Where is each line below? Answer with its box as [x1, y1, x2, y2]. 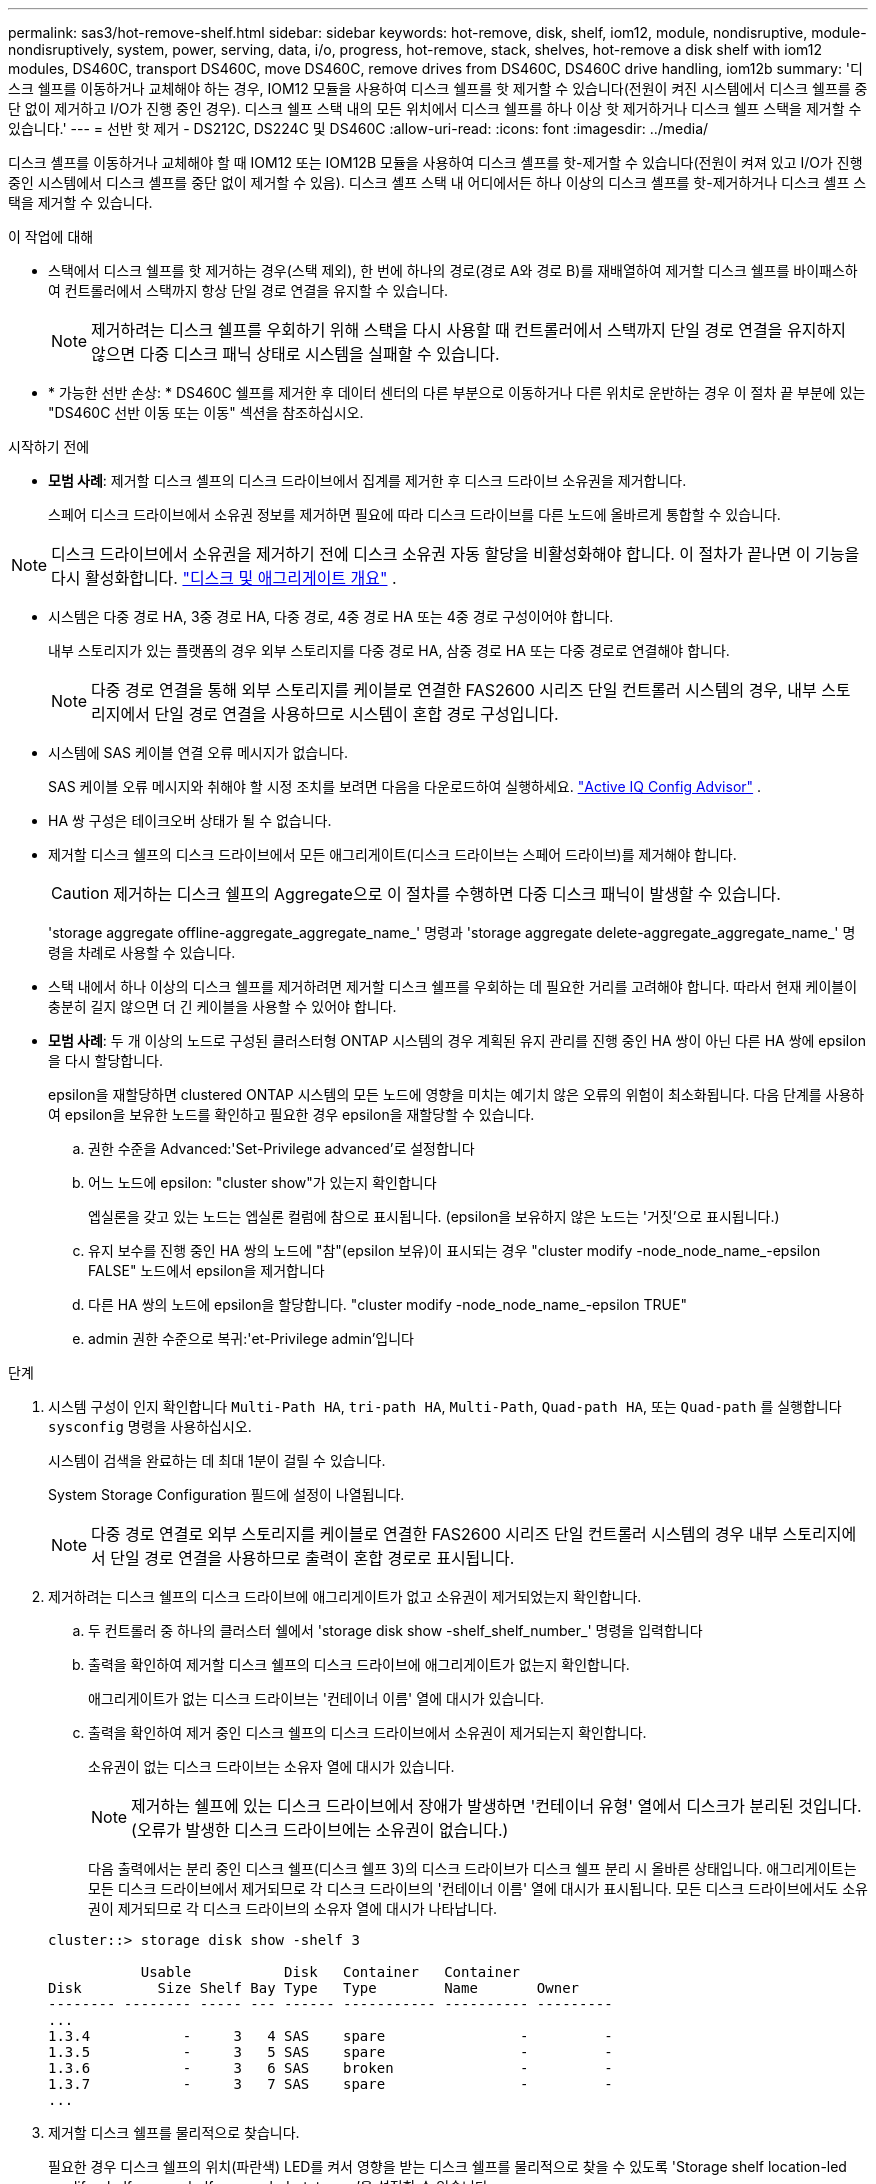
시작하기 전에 [8, 438, 90, 455]
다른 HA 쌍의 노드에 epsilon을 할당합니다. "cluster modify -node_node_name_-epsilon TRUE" [88, 1296, 687, 1313]
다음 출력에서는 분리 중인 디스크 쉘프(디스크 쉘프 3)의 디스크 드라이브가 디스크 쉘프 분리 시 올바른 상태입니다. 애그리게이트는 [88, 1860, 857, 1877]
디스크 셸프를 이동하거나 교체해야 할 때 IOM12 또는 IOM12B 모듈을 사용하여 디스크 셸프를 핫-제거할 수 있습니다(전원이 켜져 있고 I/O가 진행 [8, 154, 863, 171]
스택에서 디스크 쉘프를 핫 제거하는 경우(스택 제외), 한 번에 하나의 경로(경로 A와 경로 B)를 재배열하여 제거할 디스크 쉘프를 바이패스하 [48, 262, 858, 279]
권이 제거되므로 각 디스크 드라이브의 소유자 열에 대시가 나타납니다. [88, 1900, 498, 1917]
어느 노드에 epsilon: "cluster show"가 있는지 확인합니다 [88, 1174, 437, 1191]
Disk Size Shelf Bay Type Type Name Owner [48, 1980, 580, 1996]
